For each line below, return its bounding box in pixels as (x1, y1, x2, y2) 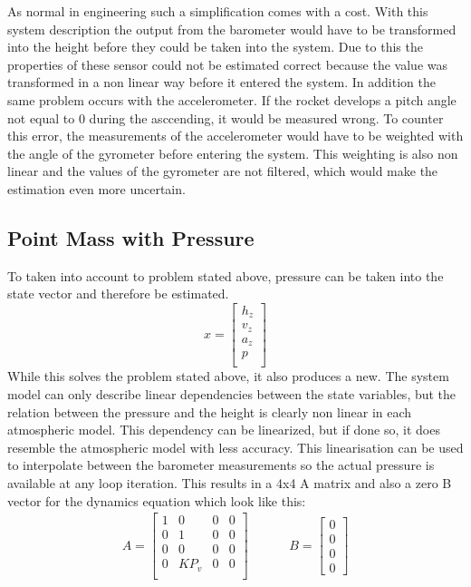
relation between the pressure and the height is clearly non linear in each (7, 402, 412, 421)
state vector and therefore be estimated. (7, 284, 229, 303)
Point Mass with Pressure (7, 223, 255, 251)
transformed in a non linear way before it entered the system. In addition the (7, 73, 436, 92)
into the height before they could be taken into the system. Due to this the (7, 37, 423, 56)
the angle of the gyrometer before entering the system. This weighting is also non (7, 143, 458, 162)
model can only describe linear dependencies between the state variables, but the (7, 385, 457, 404)
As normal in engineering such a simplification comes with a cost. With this (7, 2, 428, 20)
